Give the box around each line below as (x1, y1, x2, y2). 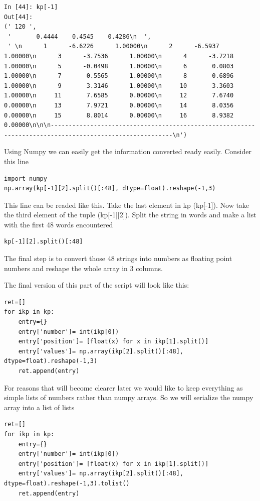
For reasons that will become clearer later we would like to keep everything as (4, 382, 243, 393)
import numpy (4, 175, 47, 182)
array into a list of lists (4, 402, 75, 412)
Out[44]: (4, 13, 33, 21)
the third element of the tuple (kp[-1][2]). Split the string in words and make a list (4, 209, 256, 220)
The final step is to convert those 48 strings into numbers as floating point (4, 253, 232, 264)
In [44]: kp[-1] (4, 4, 58, 11)
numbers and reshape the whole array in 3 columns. (4, 263, 163, 273)
